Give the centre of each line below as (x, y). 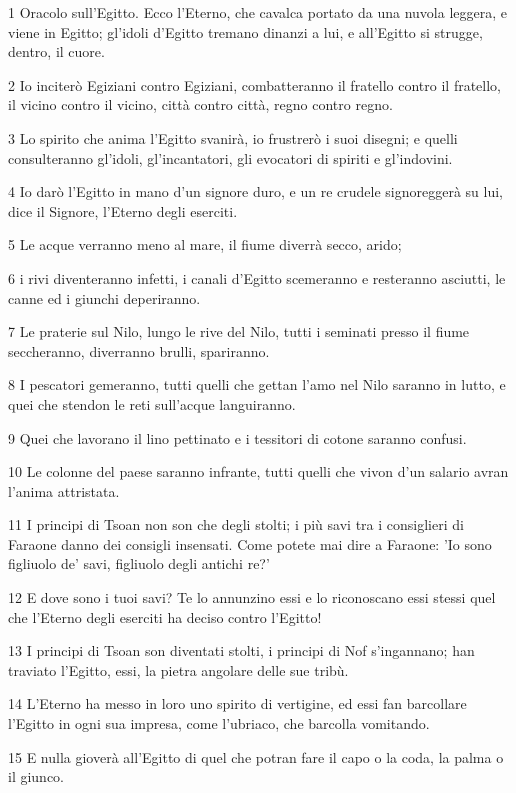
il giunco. (36, 776)
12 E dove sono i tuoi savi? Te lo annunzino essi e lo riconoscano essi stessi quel (252, 597)
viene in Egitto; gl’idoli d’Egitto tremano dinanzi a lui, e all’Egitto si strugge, (245, 31)
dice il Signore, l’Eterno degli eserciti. (123, 210)
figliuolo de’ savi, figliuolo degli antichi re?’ (139, 563)
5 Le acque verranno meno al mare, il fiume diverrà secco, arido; (205, 244)
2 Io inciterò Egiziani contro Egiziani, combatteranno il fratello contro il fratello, (254, 84)
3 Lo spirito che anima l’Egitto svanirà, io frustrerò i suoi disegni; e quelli (233, 137)
